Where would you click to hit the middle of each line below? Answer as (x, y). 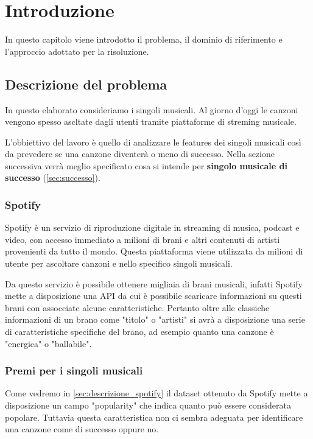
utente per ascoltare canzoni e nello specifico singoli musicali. (119, 263)
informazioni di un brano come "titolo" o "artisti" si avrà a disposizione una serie (155, 319)
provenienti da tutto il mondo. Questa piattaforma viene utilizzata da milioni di (154, 251)
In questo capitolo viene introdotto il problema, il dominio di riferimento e (144, 39)
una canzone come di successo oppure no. (82, 429)
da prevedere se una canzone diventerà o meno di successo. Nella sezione (140, 154)
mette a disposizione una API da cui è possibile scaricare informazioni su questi (153, 296)
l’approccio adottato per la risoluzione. (77, 51)
